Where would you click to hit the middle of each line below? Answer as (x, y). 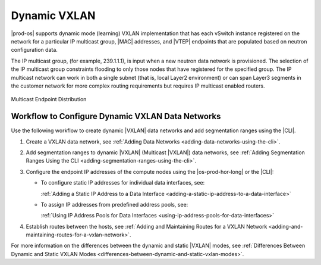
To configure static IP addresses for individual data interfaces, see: (123, 183)
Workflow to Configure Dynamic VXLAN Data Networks (116, 116)
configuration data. (34, 50)
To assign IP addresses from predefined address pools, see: (114, 204)
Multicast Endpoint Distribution (49, 99)
